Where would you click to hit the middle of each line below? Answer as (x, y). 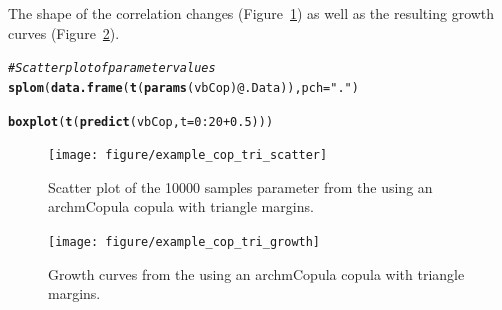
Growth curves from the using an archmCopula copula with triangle (256, 273)
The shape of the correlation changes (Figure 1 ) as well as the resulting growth (251, 13)
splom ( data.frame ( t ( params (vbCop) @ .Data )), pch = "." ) (183, 87)
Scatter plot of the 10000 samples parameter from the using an (240, 186)
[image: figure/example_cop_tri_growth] (184, 242)
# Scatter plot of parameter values (112, 68)
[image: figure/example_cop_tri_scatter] (188, 155)
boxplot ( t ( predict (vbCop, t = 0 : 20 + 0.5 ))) (141, 121)
